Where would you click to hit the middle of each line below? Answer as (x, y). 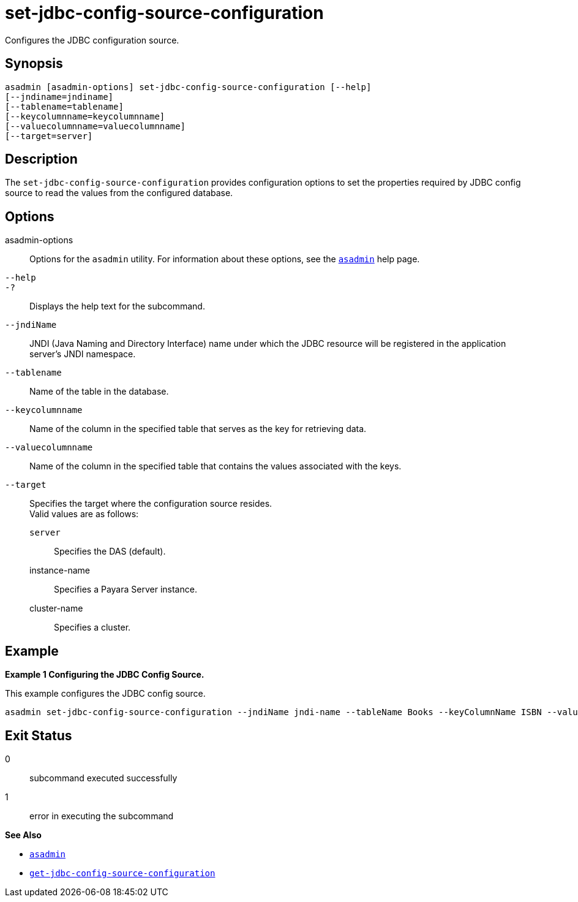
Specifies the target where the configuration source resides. (151, 504)
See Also (23, 835)
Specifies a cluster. (92, 627)
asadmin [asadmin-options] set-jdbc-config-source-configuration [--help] (188, 87)
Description (41, 159)
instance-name (60, 570)
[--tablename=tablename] (64, 106)
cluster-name (56, 608)
